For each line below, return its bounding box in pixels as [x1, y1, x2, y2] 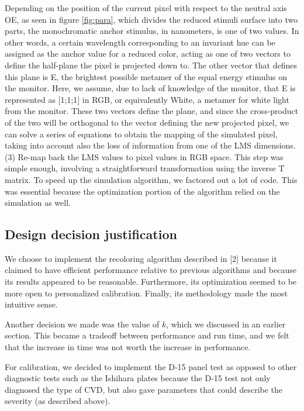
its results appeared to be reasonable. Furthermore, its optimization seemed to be [5, 275, 297, 288]
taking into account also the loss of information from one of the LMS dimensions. [5, 139, 296, 151]
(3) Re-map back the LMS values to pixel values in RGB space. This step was [5, 150, 284, 163]
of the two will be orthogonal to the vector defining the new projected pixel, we [5, 116, 289, 128]
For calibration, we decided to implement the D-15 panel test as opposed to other [5, 360, 297, 372]
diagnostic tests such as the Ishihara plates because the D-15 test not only [5, 372, 271, 384]
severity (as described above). [5, 395, 110, 407]
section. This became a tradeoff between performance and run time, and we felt [5, 329, 289, 341]
